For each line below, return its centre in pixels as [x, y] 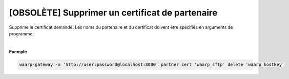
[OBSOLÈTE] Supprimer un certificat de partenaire [113, 13]
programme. [21, 33]
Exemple [18, 51]
